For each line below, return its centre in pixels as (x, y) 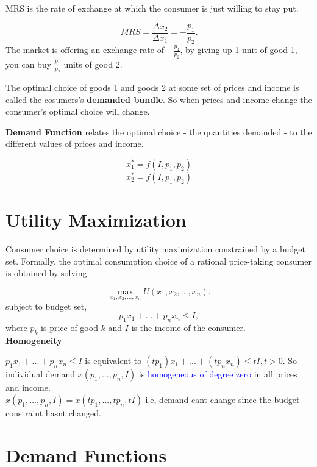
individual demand (40, 374)
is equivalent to (113, 361)
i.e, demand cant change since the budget (223, 399)
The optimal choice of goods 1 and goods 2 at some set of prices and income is (152, 87)
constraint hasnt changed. (53, 412)
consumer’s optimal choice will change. (78, 111)
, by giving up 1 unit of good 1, (239, 50)
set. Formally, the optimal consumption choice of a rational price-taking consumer (158, 261)
